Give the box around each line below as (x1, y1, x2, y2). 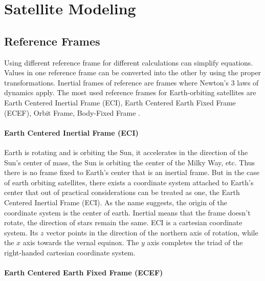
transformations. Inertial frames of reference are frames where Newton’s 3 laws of (4, 77, 259, 88)
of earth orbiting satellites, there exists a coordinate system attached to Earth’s (4, 177, 254, 187)
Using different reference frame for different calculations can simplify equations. (4, 57, 253, 68)
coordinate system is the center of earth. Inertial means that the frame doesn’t (4, 207, 251, 218)
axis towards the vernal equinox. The (23, 237, 139, 248)
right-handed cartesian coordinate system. (4, 247, 136, 257)
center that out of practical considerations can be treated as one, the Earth (4, 187, 240, 198)
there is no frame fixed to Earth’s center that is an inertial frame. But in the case (4, 167, 260, 178)
